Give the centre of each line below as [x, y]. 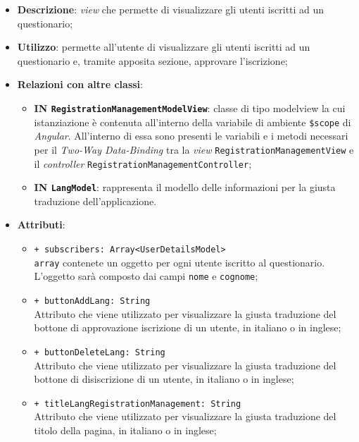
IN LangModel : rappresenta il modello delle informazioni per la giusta [185, 187]
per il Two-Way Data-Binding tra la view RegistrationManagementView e [194, 149]
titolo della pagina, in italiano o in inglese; [125, 430]
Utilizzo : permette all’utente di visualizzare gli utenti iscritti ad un [164, 47]
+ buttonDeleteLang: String [100, 352]
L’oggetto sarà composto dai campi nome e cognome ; [146, 276]
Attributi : [41, 225]
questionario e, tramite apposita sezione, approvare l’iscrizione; [152, 60]
